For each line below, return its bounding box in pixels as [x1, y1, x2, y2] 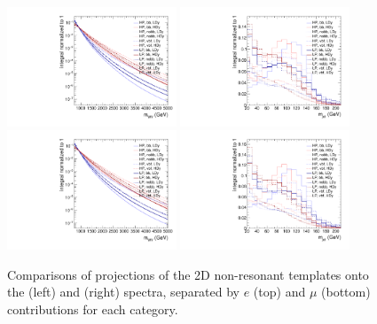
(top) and [253, 282, 306, 301]
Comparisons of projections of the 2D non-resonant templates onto [7, 265, 369, 283]
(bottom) [321, 282, 371, 301]
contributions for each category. [7, 300, 178, 319]
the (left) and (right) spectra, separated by [7, 282, 240, 301]
